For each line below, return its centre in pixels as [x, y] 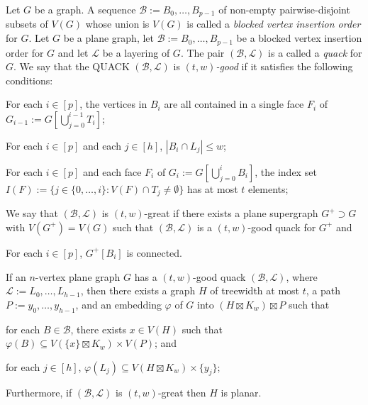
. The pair [202, 52]
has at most [212, 188]
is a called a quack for [315, 52]
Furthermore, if [39, 393]
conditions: [29, 80]
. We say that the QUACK [72, 66]
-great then [182, 393]
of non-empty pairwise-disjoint [284, 9]
